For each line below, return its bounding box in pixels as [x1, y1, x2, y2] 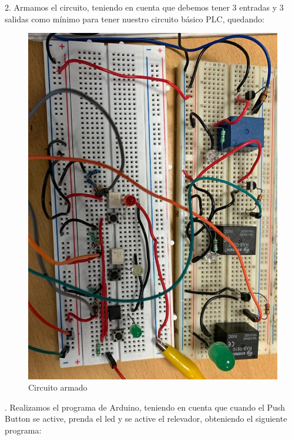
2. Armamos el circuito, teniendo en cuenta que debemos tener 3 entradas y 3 [5, 1, 284, 13]
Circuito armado [28, 381, 88, 394]
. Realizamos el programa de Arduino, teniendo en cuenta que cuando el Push [5, 401, 286, 413]
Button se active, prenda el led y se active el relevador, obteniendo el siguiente [5, 412, 287, 425]
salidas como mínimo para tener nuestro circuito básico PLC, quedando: [5, 12, 264, 25]
